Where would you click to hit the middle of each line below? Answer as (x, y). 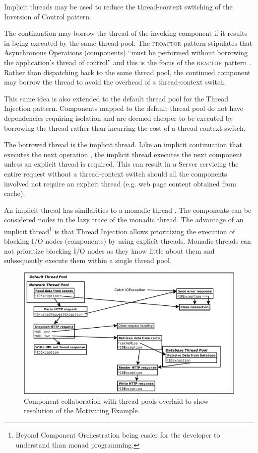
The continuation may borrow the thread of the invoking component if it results (126, 33)
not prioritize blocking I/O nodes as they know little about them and (109, 250)
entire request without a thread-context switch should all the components (116, 173)
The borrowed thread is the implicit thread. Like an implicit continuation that (123, 144)
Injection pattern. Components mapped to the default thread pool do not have (124, 108)
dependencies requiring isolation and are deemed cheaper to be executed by (119, 118)
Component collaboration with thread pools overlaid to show (116, 401)
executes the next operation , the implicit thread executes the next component (123, 154)
